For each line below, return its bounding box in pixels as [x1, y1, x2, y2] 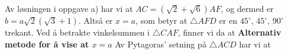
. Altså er [78, 14, 113, 26]
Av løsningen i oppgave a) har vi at [5, 2, 133, 14]
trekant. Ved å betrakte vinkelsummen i [5, 26, 150, 38]
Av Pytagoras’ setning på [115, 37, 207, 50]
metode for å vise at [5, 37, 89, 50]
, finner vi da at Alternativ [178, 26, 281, 38]
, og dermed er [221, 2, 274, 14]
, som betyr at [135, 14, 188, 26]
